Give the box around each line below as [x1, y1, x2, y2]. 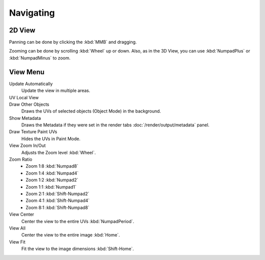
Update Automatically [9, 81, 53, 87]
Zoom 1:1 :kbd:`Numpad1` [26, 184, 77, 190]
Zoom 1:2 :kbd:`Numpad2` [26, 177, 79, 183]
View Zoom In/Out [9, 143, 46, 148]
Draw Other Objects [9, 101, 50, 107]
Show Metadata [9, 115, 41, 121]
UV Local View [9, 94, 39, 100]
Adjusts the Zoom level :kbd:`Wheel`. [21, 149, 96, 155]
